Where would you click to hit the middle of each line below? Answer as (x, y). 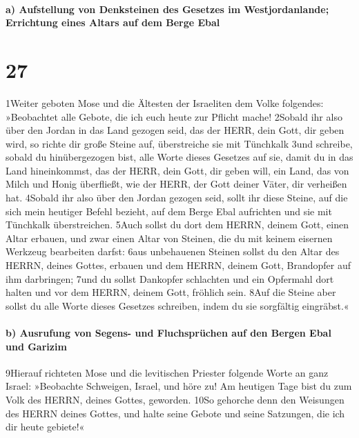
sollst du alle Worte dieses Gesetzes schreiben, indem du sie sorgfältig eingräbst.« (177, 305)
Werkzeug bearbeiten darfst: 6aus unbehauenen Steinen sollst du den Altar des (173, 251)
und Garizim (36, 346)
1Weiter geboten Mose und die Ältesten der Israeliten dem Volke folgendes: (165, 102)
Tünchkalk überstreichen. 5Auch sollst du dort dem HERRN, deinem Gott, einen (177, 225)
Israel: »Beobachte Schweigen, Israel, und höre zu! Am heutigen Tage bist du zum (179, 386)
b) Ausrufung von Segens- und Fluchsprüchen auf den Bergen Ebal (168, 332)
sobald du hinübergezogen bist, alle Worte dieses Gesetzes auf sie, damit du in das (179, 157)
